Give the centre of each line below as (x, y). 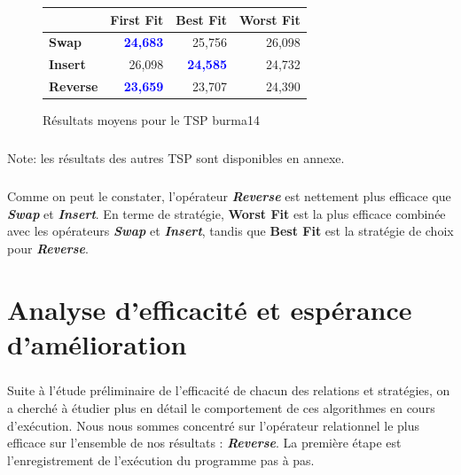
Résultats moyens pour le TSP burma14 (151, 120)
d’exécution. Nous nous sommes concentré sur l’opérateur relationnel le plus (213, 425)
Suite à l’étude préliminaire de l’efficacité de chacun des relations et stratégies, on (229, 390)
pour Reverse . (48, 248)
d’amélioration (97, 343)
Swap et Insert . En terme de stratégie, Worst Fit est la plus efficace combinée (227, 213)
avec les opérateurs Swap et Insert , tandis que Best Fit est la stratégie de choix (230, 231)
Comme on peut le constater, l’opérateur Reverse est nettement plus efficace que (229, 196)
